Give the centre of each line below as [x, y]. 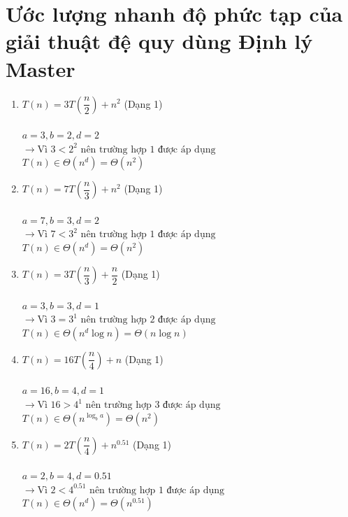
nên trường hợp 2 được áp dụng [148, 320]
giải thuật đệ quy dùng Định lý [159, 41]
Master [41, 68]
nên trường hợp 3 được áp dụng [153, 405]
